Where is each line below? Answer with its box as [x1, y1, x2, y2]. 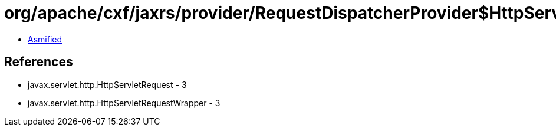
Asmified [28, 34, 62, 44]
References [4, 54, 73, 70]
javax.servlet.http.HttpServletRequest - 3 [28, 79, 187, 90]
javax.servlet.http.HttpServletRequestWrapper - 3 [28, 97, 221, 108]
